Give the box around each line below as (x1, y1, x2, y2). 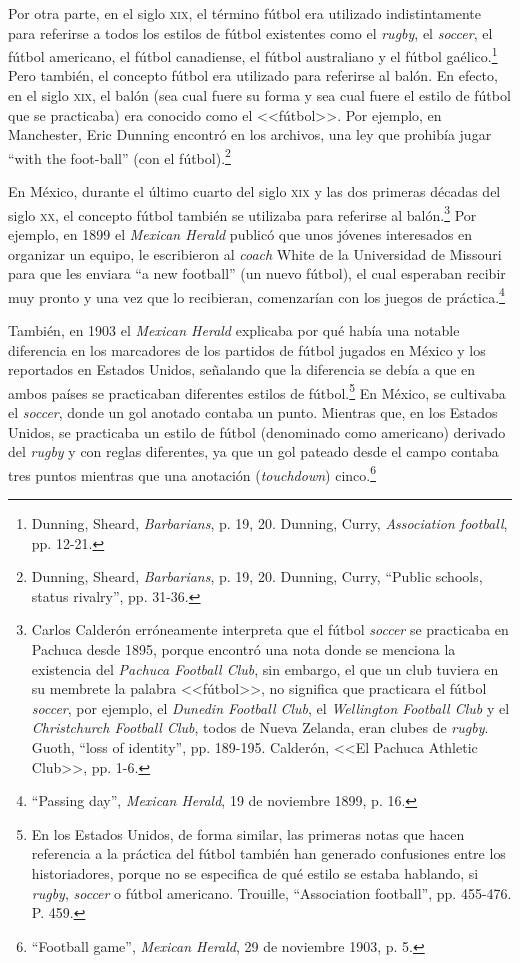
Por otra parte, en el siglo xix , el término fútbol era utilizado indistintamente (8, 3, 482, 23)
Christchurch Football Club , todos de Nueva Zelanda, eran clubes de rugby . (31, 717, 489, 738)
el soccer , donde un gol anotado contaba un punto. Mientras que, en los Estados (8, 401, 498, 422)
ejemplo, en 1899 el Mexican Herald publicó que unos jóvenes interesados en (8, 223, 473, 244)
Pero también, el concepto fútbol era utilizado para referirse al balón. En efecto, (8, 65, 498, 86)
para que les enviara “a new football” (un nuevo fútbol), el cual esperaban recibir (8, 263, 506, 284)
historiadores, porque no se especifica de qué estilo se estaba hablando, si (31, 862, 479, 883)
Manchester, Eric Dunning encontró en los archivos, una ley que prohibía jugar (8, 124, 492, 145)
